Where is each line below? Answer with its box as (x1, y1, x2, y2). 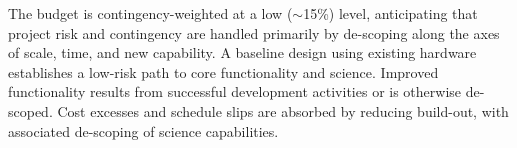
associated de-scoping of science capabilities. (8, 120, 279, 141)
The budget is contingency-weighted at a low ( (8, 3, 293, 23)
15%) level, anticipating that (303, 3, 478, 23)
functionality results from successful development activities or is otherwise (8, 81, 462, 102)
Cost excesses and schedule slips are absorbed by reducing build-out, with (57, 100, 509, 121)
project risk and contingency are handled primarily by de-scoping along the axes (8, 22, 500, 43)
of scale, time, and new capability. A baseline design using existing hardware (8, 42, 477, 63)
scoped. (8, 100, 53, 121)
